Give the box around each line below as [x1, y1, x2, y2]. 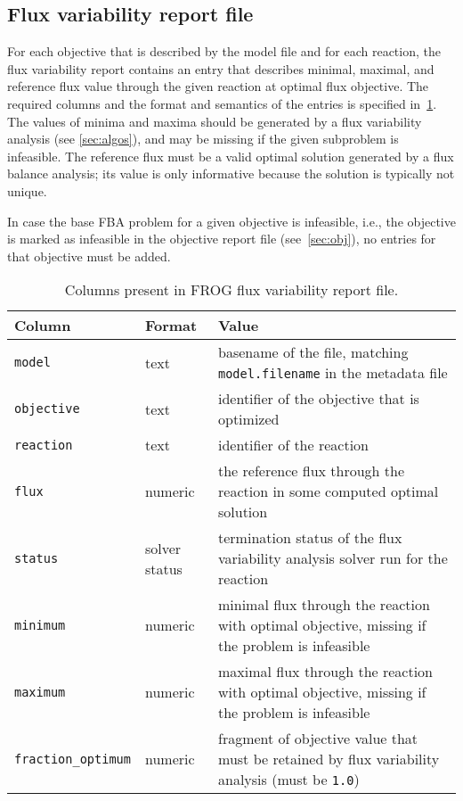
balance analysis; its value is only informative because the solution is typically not [7, 164, 455, 183]
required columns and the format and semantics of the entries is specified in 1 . [7, 94, 437, 112]
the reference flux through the [218, 460, 405, 482]
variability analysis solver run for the [218, 548, 448, 569]
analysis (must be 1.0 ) [218, 769, 360, 790]
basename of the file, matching [218, 342, 409, 363]
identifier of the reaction [218, 434, 369, 456]
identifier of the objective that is [218, 388, 419, 409]
